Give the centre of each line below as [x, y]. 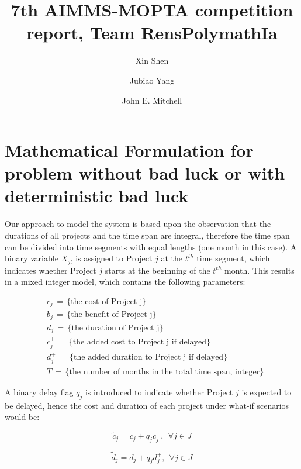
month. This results [260, 270]
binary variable [32, 258]
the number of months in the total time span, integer [165, 372]
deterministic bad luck [97, 196]
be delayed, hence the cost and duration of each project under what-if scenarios [147, 405]
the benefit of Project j [112, 315]
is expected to [267, 392]
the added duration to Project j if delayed [149, 358]
